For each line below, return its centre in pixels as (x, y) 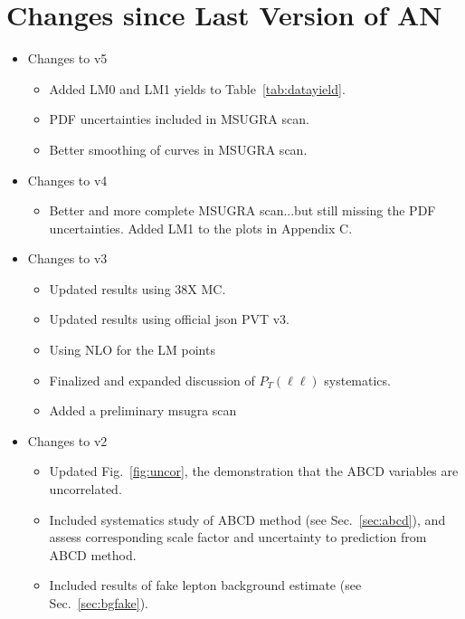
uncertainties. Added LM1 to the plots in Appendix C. (201, 228)
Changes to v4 (67, 180)
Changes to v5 (67, 58)
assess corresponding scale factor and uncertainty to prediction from (238, 537)
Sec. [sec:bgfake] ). (99, 603)
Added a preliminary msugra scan (143, 410)
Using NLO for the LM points (132, 350)
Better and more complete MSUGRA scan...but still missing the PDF (242, 210)
